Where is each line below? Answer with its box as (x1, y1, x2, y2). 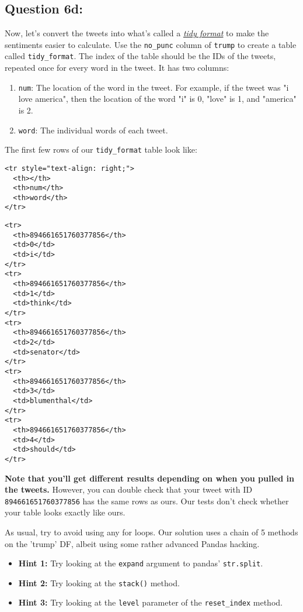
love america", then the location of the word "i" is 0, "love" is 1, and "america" (18, 92, 297, 105)
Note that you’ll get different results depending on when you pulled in (5, 472, 294, 484)
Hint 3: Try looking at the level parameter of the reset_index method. (18, 596, 283, 608)
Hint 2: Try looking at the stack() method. (18, 576, 180, 589)
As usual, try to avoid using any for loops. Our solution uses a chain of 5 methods (5, 525, 298, 538)
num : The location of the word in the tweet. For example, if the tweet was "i (18, 81, 289, 93)
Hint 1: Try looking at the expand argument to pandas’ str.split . (18, 557, 263, 569)
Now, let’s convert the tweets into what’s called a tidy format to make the (5, 27, 269, 39)
